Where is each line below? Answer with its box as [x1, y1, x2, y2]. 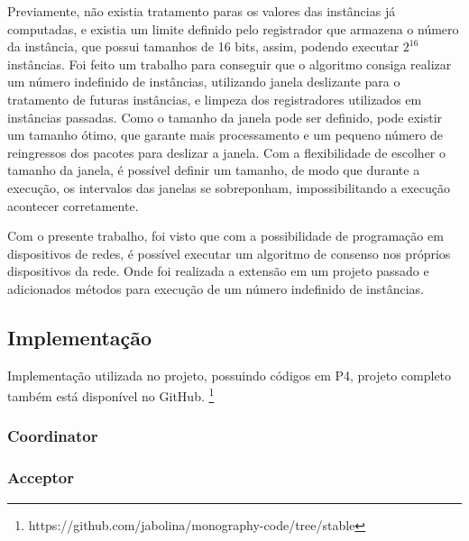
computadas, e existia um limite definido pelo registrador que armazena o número [7, 19, 459, 38]
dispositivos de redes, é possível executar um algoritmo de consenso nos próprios [7, 243, 451, 262]
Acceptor [7, 466, 74, 489]
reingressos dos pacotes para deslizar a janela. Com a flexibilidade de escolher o [7, 142, 446, 161]
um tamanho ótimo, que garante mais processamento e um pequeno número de [7, 125, 443, 144]
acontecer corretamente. [7, 196, 139, 215]
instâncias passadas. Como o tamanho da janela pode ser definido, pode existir [7, 107, 443, 126]
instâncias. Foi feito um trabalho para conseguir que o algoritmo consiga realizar [7, 54, 452, 73]
